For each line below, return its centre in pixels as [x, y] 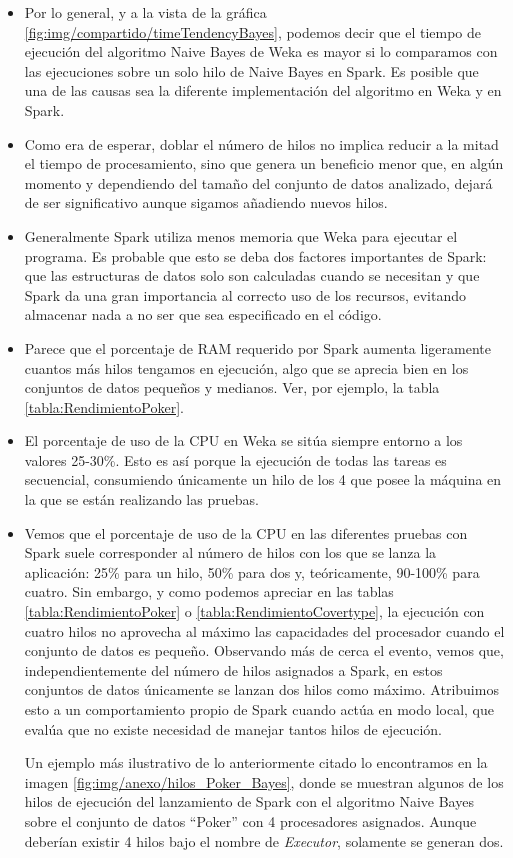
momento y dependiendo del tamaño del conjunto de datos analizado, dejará [258, 182]
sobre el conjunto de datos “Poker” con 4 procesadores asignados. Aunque [250, 820]
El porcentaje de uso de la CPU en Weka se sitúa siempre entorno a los [243, 440]
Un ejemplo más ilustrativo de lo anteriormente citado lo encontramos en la [256, 762]
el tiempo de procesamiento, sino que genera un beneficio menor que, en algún [264, 163]
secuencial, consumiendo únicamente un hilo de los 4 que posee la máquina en [263, 479]
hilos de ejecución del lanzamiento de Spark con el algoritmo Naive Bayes [249, 801]
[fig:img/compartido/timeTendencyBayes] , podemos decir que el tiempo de [252, 31]
